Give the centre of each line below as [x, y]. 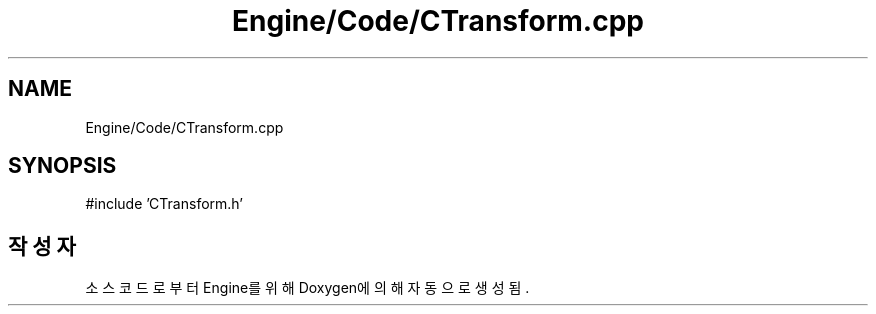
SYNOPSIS [62, 166]
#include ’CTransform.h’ [164, 204]
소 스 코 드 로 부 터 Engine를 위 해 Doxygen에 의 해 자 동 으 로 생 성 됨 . [307, 288]
